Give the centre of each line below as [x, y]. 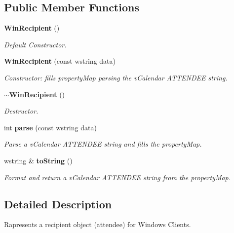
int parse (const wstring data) [50, 127]
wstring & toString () [38, 160]
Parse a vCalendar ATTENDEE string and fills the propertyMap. [103, 144]
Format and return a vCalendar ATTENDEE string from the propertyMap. [117, 177]
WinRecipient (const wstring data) [60, 61]
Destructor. [21, 111]
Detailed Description [58, 204]
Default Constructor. [35, 44]
